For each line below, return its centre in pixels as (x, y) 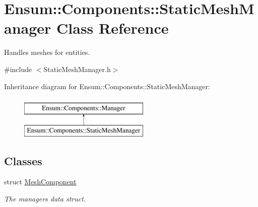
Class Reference (113, 28)
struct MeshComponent (40, 182)
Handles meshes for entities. (47, 52)
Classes (23, 160)
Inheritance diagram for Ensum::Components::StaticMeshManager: (107, 86)
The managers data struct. (45, 199)
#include (18, 69)
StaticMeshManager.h (77, 69)
